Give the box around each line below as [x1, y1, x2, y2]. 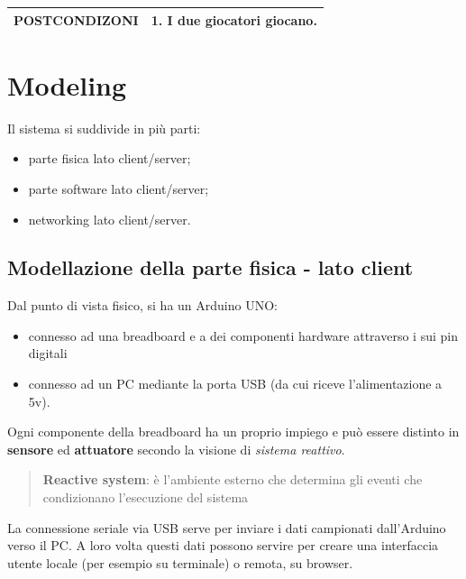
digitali [28, 344, 68, 363]
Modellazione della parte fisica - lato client [7, 253, 414, 281]
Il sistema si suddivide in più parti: [7, 118, 201, 137]
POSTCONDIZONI [14, 10, 139, 29]
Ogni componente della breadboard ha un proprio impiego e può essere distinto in [7, 422, 460, 441]
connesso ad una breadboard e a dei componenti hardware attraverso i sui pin [28, 326, 458, 345]
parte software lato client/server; [28, 179, 209, 198]
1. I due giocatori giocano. [151, 10, 317, 29]
